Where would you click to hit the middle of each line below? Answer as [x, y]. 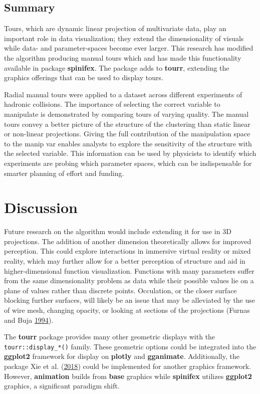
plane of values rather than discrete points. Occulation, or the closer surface [120, 290]
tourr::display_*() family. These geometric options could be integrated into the [130, 346]
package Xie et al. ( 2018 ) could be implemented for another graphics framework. [127, 366]
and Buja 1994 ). [29, 320]
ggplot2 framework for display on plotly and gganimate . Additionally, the [122, 356]
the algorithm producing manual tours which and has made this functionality [123, 57]
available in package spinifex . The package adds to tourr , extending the [117, 67]
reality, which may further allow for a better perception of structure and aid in [125, 261]
